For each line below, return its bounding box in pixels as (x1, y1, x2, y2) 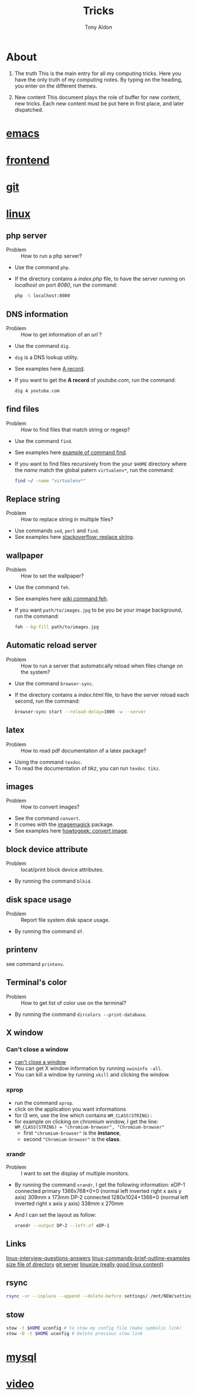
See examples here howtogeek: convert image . (14, 827, 129, 834)
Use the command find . (14, 437, 73, 444)
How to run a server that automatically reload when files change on (21, 662, 184, 669)
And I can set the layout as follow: (14, 1211, 97, 1218)
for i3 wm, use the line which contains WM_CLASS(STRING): (14, 1112, 152, 1119)
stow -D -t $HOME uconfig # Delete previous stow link (6, 1330, 143, 1336)
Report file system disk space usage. (21, 916, 110, 923)
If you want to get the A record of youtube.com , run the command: (14, 376, 176, 383)
